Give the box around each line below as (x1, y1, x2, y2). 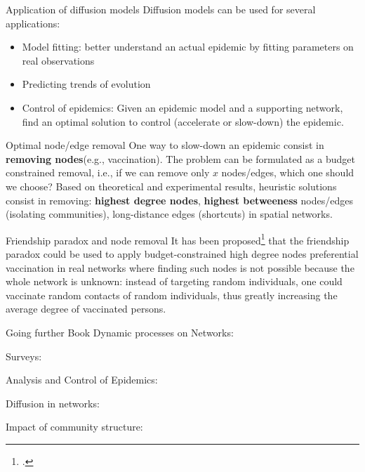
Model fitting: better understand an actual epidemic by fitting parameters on (22, 39, 354, 54)
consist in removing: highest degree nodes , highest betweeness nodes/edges (6, 192, 353, 207)
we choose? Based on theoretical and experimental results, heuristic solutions (6, 178, 337, 193)
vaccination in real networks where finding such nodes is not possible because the (6, 260, 354, 275)
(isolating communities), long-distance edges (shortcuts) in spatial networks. (6, 206, 333, 221)
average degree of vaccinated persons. (6, 301, 166, 316)
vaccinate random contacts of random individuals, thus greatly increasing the (6, 287, 338, 302)
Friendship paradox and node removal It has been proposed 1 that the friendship (6, 230, 350, 247)
